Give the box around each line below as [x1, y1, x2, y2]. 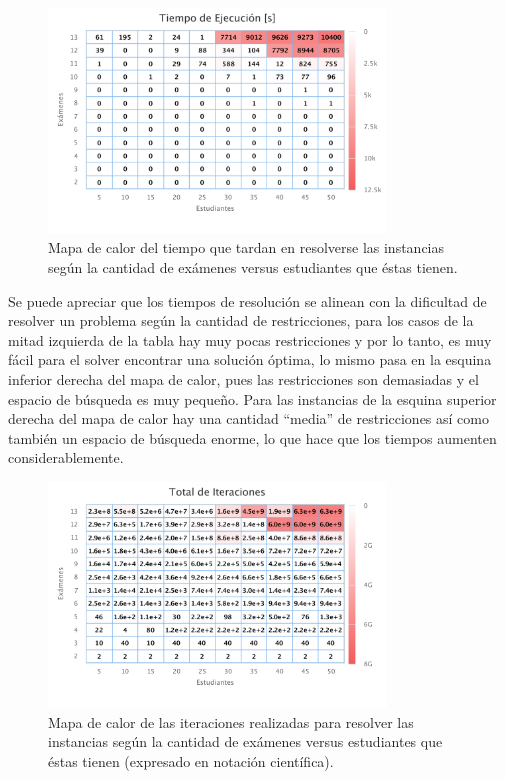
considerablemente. [8, 447, 124, 468]
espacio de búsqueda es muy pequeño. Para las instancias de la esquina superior [8, 388, 497, 409]
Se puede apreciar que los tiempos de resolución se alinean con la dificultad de [8, 290, 487, 311]
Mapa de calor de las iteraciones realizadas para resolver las [48, 711, 414, 732]
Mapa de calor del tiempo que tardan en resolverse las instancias [48, 237, 445, 258]
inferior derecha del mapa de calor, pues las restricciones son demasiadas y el [8, 369, 479, 390]
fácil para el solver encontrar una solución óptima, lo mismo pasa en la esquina [8, 349, 492, 370]
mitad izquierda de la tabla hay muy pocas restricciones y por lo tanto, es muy [8, 329, 492, 350]
